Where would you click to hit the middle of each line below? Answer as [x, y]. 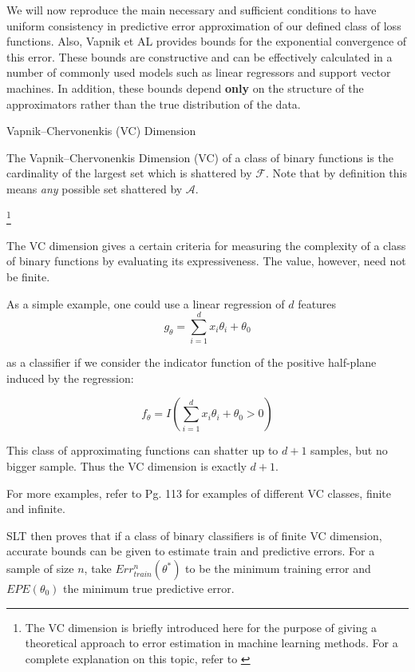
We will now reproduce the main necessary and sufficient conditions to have [192, 10]
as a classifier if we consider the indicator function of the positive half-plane [192, 362]
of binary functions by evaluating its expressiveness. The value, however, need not [206, 261]
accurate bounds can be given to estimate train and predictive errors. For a [191, 551]
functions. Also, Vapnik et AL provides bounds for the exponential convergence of [207, 41]
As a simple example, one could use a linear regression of [146, 303]
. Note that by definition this [336, 173]
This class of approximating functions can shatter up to [142, 450]
